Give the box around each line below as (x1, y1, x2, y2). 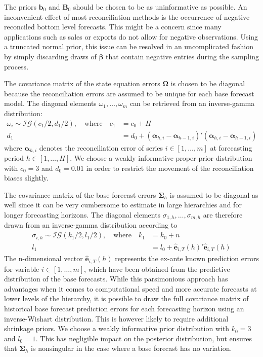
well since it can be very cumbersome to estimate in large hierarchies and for (4, 199, 242, 210)
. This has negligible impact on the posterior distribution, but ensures (35, 333, 252, 343)
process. (4, 61, 29, 72)
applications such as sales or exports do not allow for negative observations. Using (4, 31, 258, 42)
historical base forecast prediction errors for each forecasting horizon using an (4, 303, 244, 314)
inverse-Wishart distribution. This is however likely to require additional (4, 313, 229, 324)
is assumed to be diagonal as (169, 189, 258, 200)
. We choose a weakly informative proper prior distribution (70, 153, 252, 163)
